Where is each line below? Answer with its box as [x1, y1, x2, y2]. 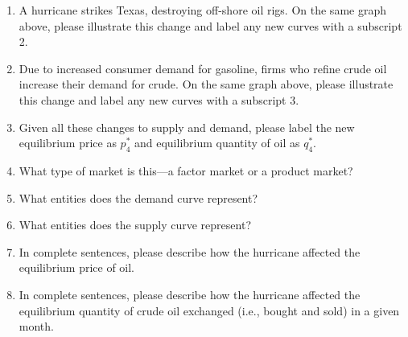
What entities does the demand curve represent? [19, 189, 258, 206]
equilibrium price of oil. [19, 259, 135, 276]
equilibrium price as [19, 134, 117, 151]
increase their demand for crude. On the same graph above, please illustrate [19, 76, 394, 92]
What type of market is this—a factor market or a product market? [19, 162, 353, 179]
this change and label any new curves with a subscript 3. [19, 91, 299, 108]
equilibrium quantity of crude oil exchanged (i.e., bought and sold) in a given [19, 302, 400, 319]
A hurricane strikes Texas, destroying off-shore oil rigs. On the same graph [19, 2, 386, 18]
